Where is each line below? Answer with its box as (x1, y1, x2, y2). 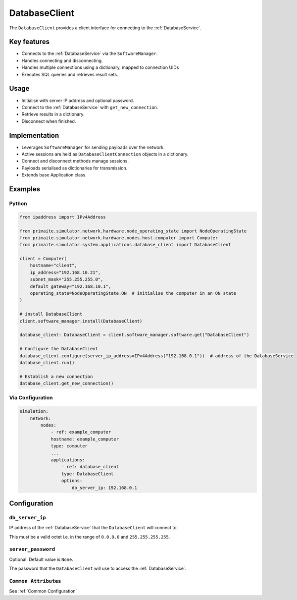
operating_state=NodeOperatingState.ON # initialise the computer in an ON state (30, 290, 237, 296)
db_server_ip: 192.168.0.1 (72, 485, 137, 491)
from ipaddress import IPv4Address (19, 214, 106, 220)
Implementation (9, 131, 59, 140)
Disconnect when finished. (21, 118, 76, 124)
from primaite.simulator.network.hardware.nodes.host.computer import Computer (19, 235, 218, 240)
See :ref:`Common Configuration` (9, 588, 77, 594)
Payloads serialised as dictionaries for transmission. (21, 165, 128, 171)
